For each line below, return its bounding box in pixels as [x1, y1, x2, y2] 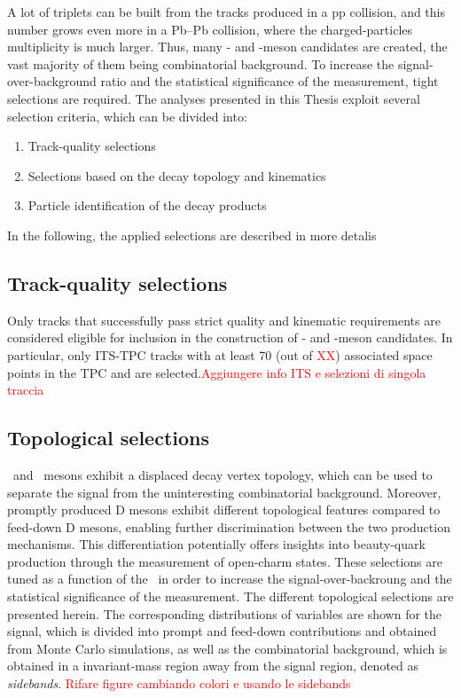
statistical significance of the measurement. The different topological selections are [7, 587, 454, 606]
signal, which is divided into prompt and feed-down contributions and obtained [7, 622, 437, 640]
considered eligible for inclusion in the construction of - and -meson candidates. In [7, 328, 453, 347]
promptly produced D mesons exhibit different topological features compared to [7, 500, 441, 519]
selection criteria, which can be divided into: [7, 106, 247, 125]
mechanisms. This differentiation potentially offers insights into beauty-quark [7, 535, 426, 553]
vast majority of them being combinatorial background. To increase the [7, 54, 395, 73]
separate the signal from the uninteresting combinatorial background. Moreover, [7, 482, 441, 501]
